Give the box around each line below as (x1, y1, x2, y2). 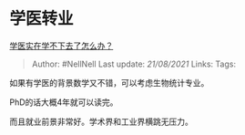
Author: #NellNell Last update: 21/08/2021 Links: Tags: (31, 58, 237, 69)
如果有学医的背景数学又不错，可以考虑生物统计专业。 (9, 77, 209, 88)
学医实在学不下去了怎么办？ (9, 40, 114, 51)
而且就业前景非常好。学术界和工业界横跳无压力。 (9, 116, 193, 127)
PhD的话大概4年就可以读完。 (9, 97, 118, 108)
